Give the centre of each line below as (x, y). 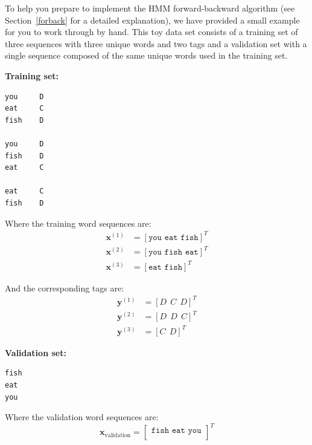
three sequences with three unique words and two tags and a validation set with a (156, 43)
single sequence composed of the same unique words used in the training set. (146, 55)
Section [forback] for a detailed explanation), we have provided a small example (152, 20)
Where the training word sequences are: (78, 223)
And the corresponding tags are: (65, 287)
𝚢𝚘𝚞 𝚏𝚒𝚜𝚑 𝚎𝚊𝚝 (173, 252)
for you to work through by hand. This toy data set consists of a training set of (151, 32)
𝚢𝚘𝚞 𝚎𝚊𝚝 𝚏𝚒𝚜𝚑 (173, 237)
